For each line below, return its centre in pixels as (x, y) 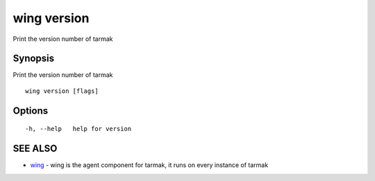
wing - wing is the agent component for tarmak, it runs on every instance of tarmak (149, 165)
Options (31, 111)
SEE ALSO (35, 149)
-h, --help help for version (78, 129)
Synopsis (34, 59)
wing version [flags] (62, 91)
